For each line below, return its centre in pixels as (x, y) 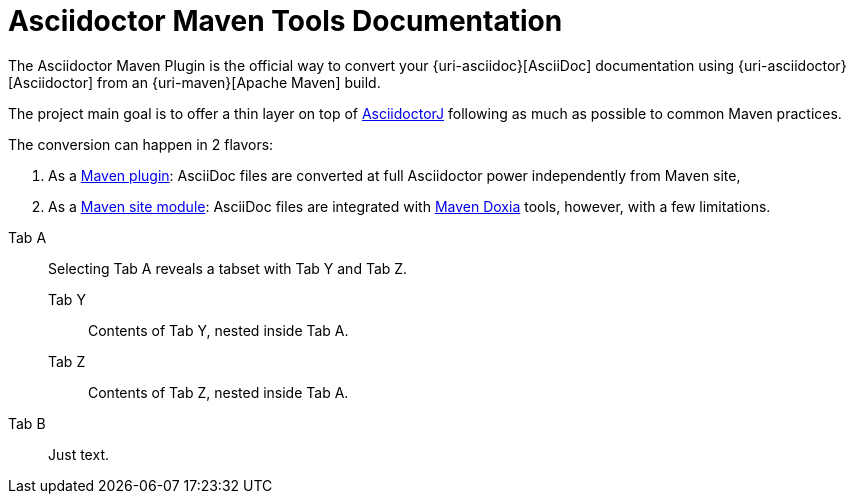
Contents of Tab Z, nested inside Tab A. (218, 392)
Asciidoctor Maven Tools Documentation (285, 21)
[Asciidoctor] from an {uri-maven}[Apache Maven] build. (194, 82)
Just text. (78, 454)
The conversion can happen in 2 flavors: (141, 144)
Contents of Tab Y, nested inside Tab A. (218, 330)
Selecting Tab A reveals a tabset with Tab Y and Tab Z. (228, 268)
